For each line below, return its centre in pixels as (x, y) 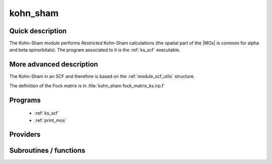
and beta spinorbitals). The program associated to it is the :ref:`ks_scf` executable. (95, 50)
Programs (25, 100)
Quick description (38, 31)
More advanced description (54, 65)
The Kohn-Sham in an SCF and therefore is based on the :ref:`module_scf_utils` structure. (102, 76)
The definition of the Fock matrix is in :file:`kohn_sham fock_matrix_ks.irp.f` (87, 86)
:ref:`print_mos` (50, 120)
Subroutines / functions (47, 151)
